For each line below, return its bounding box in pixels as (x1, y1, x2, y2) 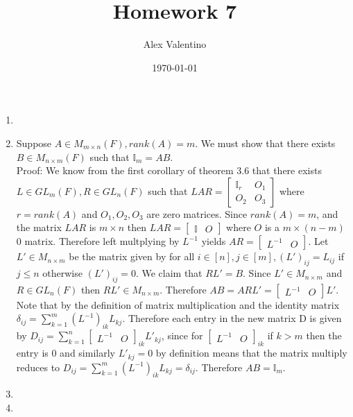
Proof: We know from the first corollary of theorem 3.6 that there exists (16, 163, 322, 178)
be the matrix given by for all (69, 249, 195, 264)
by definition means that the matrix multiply (155, 346, 347, 360)
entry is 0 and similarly (16, 346, 115, 360)
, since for (161, 328, 203, 343)
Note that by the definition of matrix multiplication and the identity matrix (16, 297, 340, 312)
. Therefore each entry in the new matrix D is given (122, 311, 342, 325)
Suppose (16, 135, 52, 150)
